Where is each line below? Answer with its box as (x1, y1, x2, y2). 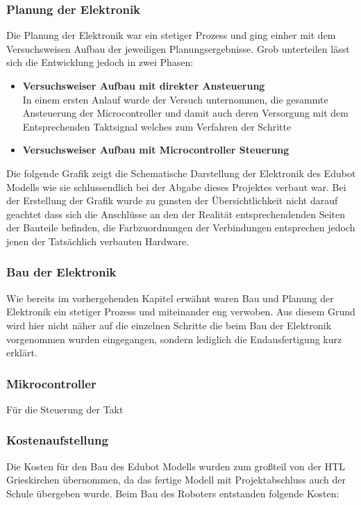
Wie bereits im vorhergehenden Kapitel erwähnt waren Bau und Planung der (6, 290, 334, 305)
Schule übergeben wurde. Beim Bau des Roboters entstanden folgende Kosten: (6, 486, 339, 500)
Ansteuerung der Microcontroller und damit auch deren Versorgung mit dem (22, 106, 349, 120)
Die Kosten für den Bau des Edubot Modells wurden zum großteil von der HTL (6, 458, 346, 473)
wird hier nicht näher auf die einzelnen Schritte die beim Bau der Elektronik (6, 317, 332, 332)
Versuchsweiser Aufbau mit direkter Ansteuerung (22, 78, 265, 92)
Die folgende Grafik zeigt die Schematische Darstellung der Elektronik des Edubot (6, 165, 356, 180)
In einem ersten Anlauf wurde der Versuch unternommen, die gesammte (22, 92, 328, 106)
